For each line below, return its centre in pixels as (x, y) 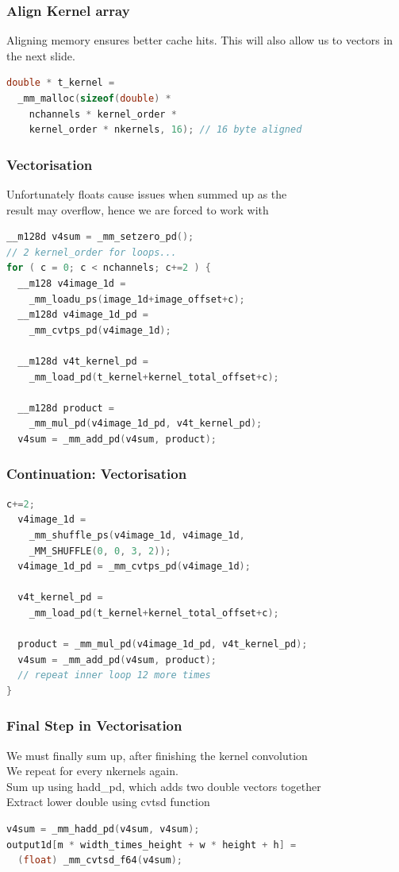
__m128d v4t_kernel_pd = (83, 361)
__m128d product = (66, 408)
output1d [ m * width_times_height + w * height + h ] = (152, 845)
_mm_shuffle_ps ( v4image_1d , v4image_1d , (137, 535)
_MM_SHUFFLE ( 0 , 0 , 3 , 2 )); (100, 551)
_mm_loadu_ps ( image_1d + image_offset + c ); (137, 299)
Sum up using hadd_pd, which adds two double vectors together (164, 786)
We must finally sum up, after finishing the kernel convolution (157, 755)
